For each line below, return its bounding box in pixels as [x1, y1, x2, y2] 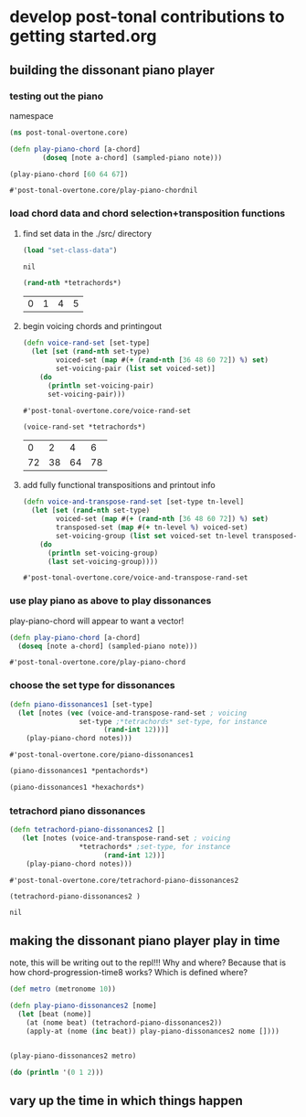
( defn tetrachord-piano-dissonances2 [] [9, 825, 166, 835]
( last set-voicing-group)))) [47, 557, 159, 566]
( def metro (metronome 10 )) [9, 984, 117, 994]
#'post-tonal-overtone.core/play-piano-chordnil [9, 186, 198, 196]
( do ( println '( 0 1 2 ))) [9, 1068, 104, 1077]
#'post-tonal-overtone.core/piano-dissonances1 [9, 750, 195, 760]
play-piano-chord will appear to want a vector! [9, 615, 185, 626]
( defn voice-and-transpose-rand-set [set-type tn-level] [22, 497, 245, 506]
